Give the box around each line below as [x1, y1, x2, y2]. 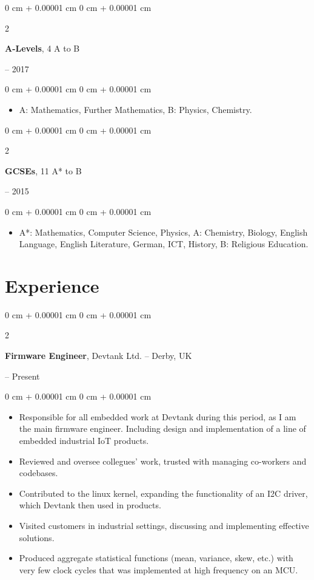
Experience [5, 273, 99, 298]
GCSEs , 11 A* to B [5, 164, 82, 177]
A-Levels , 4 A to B [5, 42, 80, 55]
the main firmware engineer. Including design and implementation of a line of [19, 422, 306, 435]
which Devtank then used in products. [19, 499, 161, 511]
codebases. [19, 466, 58, 479]
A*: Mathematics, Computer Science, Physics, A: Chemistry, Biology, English [19, 225, 308, 238]
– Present [5, 369, 40, 382]
